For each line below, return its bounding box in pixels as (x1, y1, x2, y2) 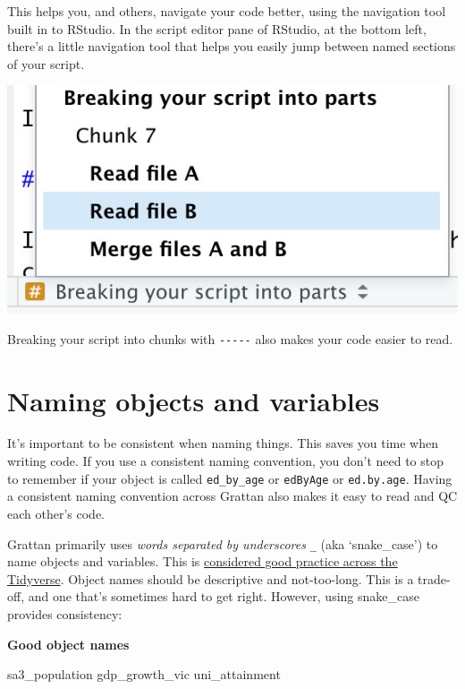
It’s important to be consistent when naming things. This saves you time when (7, 434, 438, 452)
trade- (418, 569, 451, 588)
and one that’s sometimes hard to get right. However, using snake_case (28, 587, 419, 606)
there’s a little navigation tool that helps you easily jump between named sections (7, 37, 456, 56)
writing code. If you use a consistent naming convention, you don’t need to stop (7, 452, 444, 470)
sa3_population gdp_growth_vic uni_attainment (7, 665, 281, 684)
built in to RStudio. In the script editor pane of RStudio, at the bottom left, (7, 19, 427, 38)
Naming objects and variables (7, 382, 380, 418)
